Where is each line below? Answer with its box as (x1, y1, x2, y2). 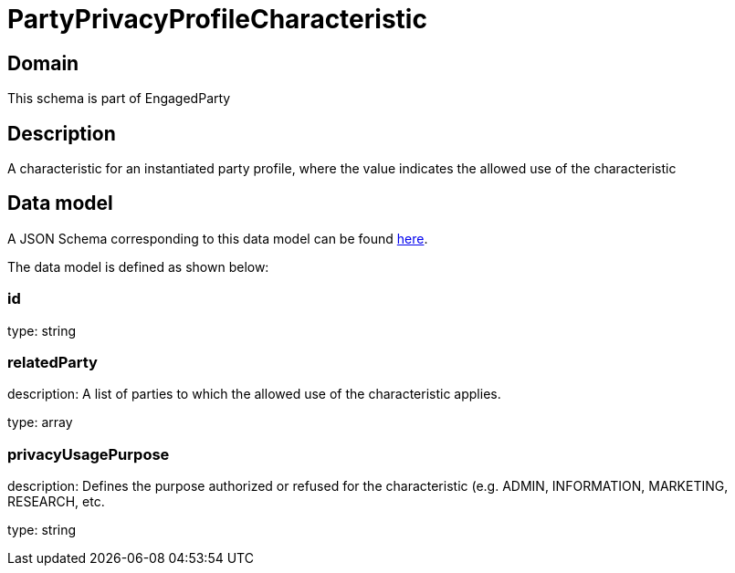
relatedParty (7, 352, 98, 371)
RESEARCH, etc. (7, 494, 105, 510)
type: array (7, 414, 73, 431)
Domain (7, 51, 79, 75)
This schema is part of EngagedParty (7, 90, 231, 107)
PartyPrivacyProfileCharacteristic (7, 4, 427, 35)
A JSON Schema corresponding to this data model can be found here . (7, 230, 428, 246)
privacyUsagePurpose (7, 444, 170, 464)
